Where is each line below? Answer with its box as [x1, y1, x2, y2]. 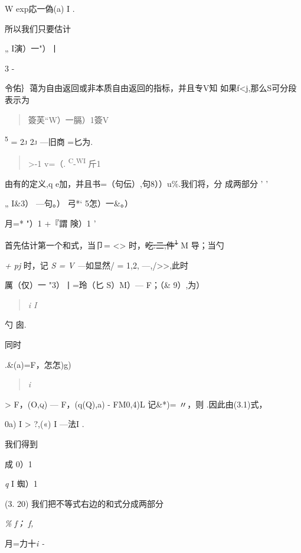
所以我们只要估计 [5, 22, 71, 34]
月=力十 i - [5, 537, 45, 549]
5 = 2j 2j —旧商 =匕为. [5, 134, 93, 147]
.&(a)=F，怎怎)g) [5, 358, 71, 370]
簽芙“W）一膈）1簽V [28, 113, 109, 125]
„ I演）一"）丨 [5, 42, 59, 54]
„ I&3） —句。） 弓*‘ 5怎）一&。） [5, 197, 133, 209]
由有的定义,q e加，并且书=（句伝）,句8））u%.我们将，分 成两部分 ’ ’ [5, 177, 269, 189]
